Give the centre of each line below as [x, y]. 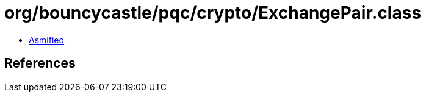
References [40, 63]
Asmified [47, 40]
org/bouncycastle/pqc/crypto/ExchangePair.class [213, 13]
